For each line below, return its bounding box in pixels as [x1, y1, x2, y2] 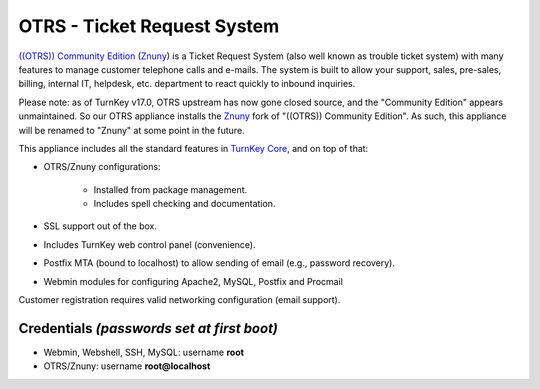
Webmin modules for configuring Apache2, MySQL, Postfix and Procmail [43, 275, 344, 287]
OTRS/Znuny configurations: [43, 161, 161, 173]
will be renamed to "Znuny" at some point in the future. [18, 124, 245, 136]
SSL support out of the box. [43, 220, 158, 232]
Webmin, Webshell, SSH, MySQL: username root [43, 346, 245, 358]
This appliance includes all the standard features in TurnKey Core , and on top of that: [18, 142, 369, 154]
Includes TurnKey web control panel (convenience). [43, 238, 256, 250]
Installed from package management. [93, 183, 248, 195]
